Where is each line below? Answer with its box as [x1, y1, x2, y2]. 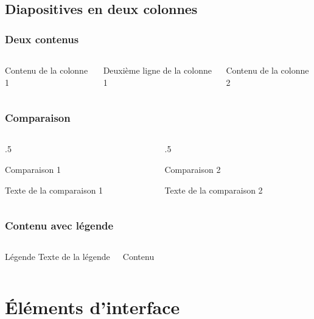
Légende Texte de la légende [5, 250, 110, 263]
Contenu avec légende [5, 218, 114, 233]
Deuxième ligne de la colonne [103, 64, 212, 76]
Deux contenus [5, 31, 79, 46]
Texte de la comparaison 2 [164, 183, 263, 196]
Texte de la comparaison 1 [5, 183, 103, 196]
